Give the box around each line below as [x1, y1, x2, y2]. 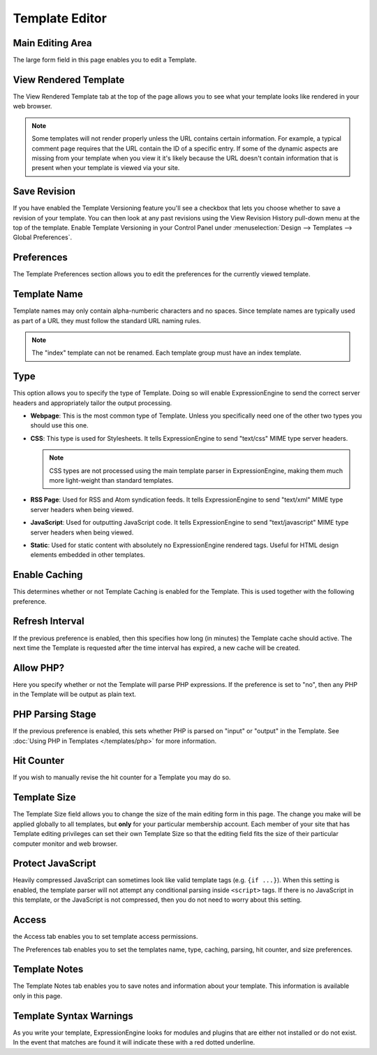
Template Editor [13, 10, 108, 26]
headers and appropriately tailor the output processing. [13, 399, 172, 407]
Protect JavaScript [13, 858, 96, 870]
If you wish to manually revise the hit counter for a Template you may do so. [13, 773, 231, 781]
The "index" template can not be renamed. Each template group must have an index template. [31, 348, 302, 357]
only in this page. [13, 991, 63, 1000]
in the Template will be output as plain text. [13, 690, 136, 699]
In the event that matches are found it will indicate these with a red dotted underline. [13, 1038, 256, 1047]
